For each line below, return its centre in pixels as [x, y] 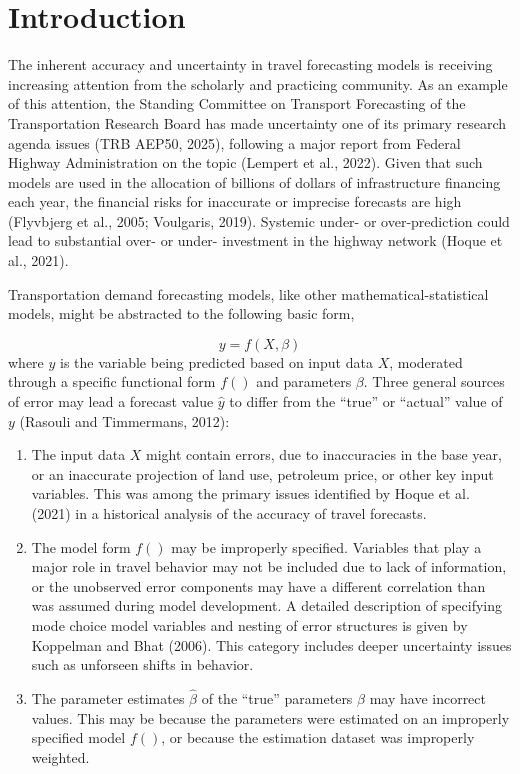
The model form [81, 546]
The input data [78, 454]
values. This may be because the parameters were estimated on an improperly [270, 717]
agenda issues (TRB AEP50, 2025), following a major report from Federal [234, 142]
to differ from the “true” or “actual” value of [366, 401]
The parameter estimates [108, 697]
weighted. [60, 756]
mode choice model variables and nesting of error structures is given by [249, 624]
